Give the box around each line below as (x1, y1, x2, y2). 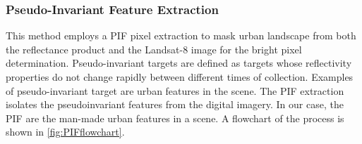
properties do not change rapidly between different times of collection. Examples (6, 70, 354, 84)
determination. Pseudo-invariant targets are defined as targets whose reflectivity (6, 55, 352, 70)
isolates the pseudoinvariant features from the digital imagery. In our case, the (6, 97, 344, 112)
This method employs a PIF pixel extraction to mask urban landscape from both (6, 28, 356, 43)
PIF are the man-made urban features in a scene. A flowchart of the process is (6, 110, 344, 125)
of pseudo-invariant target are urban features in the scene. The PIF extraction (6, 83, 344, 98)
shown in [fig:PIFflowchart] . (6, 124, 125, 139)
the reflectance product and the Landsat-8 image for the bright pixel (6, 41, 302, 56)
